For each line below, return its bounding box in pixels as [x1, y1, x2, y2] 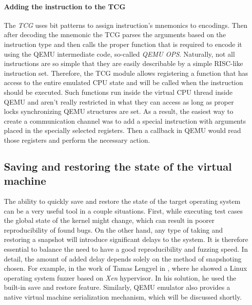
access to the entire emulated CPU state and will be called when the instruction [4, 77, 243, 87]
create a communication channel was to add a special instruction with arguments [4, 115, 246, 126]
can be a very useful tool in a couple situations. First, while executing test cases [4, 205, 243, 216]
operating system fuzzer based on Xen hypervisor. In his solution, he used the [4, 272, 236, 283]
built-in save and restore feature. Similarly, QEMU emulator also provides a [4, 282, 230, 292]
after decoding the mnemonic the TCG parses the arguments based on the [4, 29, 226, 40]
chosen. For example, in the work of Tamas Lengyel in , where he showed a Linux [4, 263, 247, 273]
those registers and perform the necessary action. [4, 134, 150, 145]
